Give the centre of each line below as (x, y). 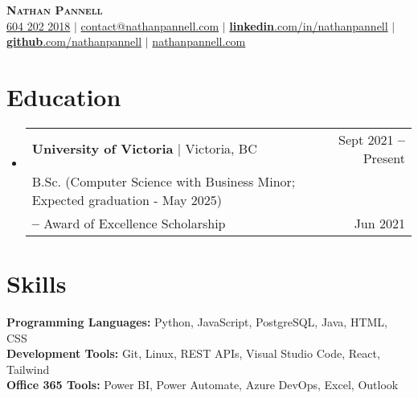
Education (64, 96)
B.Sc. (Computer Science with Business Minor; (164, 181)
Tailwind (28, 369)
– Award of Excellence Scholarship (129, 223)
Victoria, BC (221, 149)
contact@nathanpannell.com (150, 25)
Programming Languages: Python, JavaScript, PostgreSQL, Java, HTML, (197, 322)
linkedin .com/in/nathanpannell (309, 25)
